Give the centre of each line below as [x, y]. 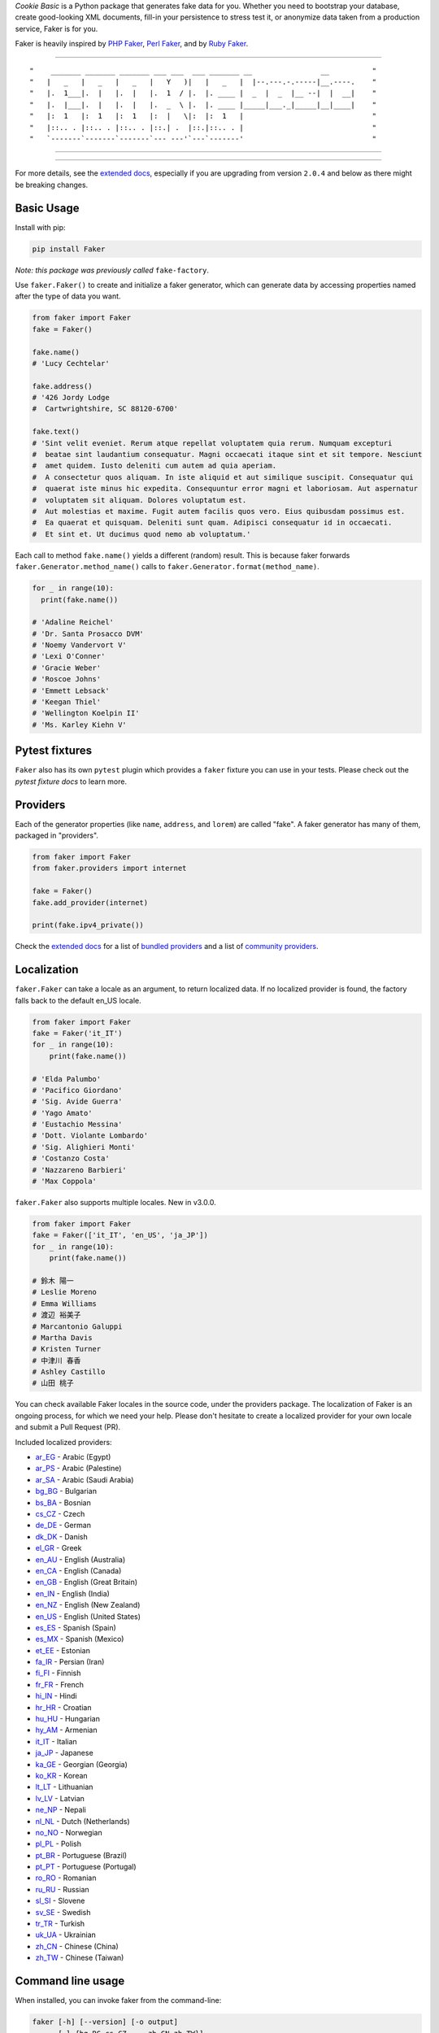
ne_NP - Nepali [61, 1810]
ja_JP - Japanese [64, 1753]
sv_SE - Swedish [63, 1912]
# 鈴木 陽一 [53, 1280]
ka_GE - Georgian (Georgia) [81, 1764]
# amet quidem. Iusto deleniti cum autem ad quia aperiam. [154, 466]
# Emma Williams [65, 1304]
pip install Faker [69, 249]
